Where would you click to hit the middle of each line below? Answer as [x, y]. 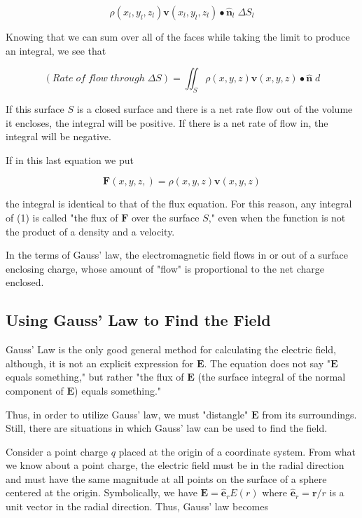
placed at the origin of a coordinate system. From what [237, 451]
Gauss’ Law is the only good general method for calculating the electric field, [171, 349]
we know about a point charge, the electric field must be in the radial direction [175, 465]
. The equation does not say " [267, 363]
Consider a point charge [57, 451]
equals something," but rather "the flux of [95, 377]
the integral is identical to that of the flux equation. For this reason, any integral [179, 204]
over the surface [165, 217]
